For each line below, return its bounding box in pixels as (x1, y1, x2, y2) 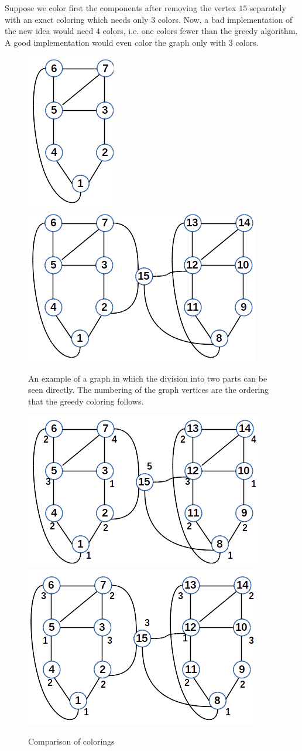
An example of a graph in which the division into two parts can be (28, 372, 267, 384)
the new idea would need (5, 25, 94, 37)
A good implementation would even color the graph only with (5, 36, 227, 48)
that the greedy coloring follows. (28, 395, 144, 407)
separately (249, 2, 286, 13)
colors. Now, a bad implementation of (157, 13, 293, 25)
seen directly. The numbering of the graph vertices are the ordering (28, 383, 269, 396)
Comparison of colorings (28, 735, 115, 747)
